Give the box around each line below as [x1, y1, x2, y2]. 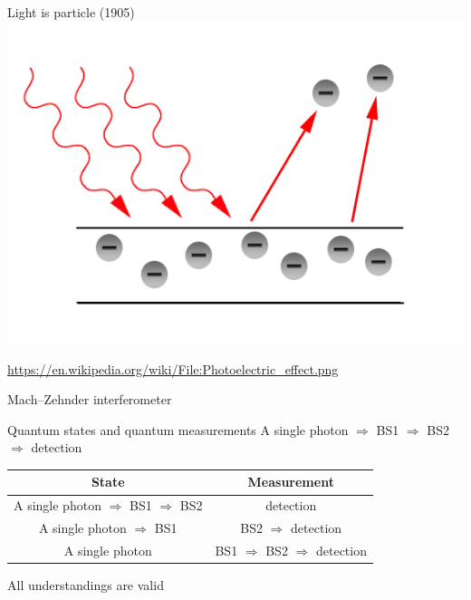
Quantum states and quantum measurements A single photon [7, 420, 349, 439]
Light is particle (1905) [7, 3, 135, 21]
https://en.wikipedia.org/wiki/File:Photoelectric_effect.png [7, 359, 339, 378]
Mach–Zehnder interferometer [7, 390, 172, 409]
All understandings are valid [7, 576, 164, 595]
